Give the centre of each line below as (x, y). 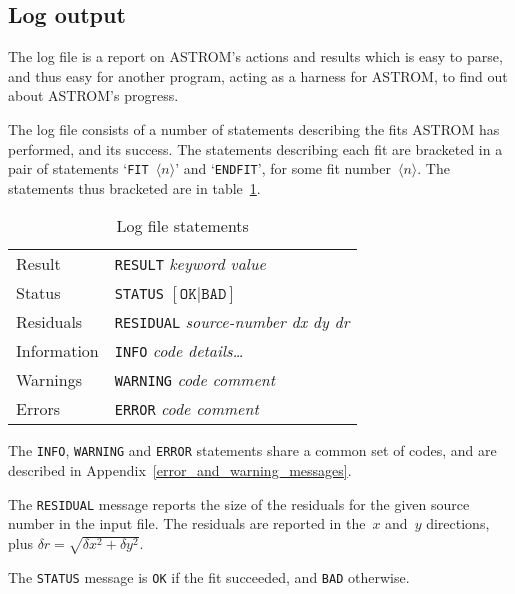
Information (57, 351)
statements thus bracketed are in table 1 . (134, 187)
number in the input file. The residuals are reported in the (187, 523)
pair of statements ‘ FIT (78, 168)
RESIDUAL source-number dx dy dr (232, 322)
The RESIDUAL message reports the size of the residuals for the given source (239, 503)
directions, (458, 523)
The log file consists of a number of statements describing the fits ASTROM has (254, 128)
